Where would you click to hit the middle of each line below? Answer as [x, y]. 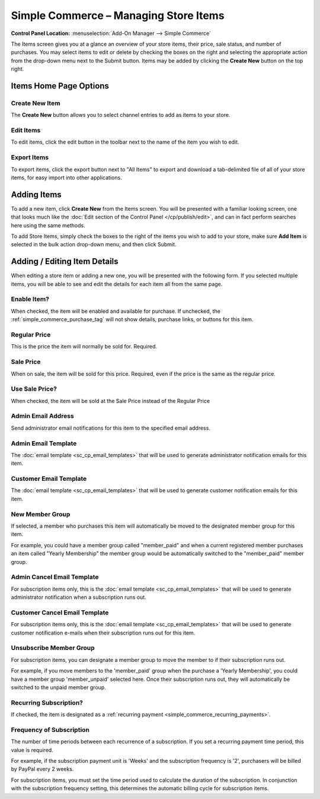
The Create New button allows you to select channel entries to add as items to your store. [121, 115]
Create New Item [36, 103]
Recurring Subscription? [47, 702]
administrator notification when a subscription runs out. [79, 597]
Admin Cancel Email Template [55, 577]
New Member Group [41, 514]
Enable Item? [30, 299]
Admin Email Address [42, 416]
